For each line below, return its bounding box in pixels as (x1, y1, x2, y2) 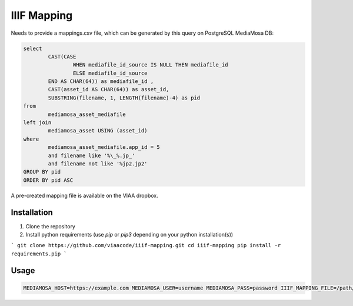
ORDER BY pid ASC (23, 177, 74, 184)
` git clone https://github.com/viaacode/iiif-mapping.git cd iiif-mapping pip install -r (11, 242, 281, 249)
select (23, 45, 42, 52)
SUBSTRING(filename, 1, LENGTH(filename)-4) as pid (48, 94, 201, 101)
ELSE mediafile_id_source (72, 69, 148, 76)
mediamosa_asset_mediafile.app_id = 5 (48, 144, 160, 151)
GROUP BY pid (23, 168, 61, 175)
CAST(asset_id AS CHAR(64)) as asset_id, (48, 86, 169, 93)
